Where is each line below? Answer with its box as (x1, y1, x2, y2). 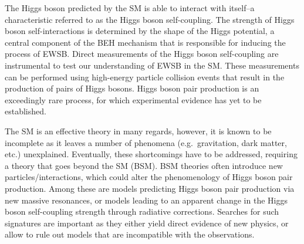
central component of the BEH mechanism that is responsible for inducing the (5, 36, 286, 48)
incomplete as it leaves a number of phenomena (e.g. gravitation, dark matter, (5, 136, 287, 148)
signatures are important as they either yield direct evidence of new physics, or (5, 216, 289, 229)
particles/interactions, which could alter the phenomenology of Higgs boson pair (5, 171, 293, 183)
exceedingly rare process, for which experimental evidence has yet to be (5, 93, 262, 106)
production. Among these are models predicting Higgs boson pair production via (5, 182, 295, 194)
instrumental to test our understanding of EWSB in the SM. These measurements (5, 59, 299, 71)
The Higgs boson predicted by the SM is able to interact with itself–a (5, 2, 255, 13)
